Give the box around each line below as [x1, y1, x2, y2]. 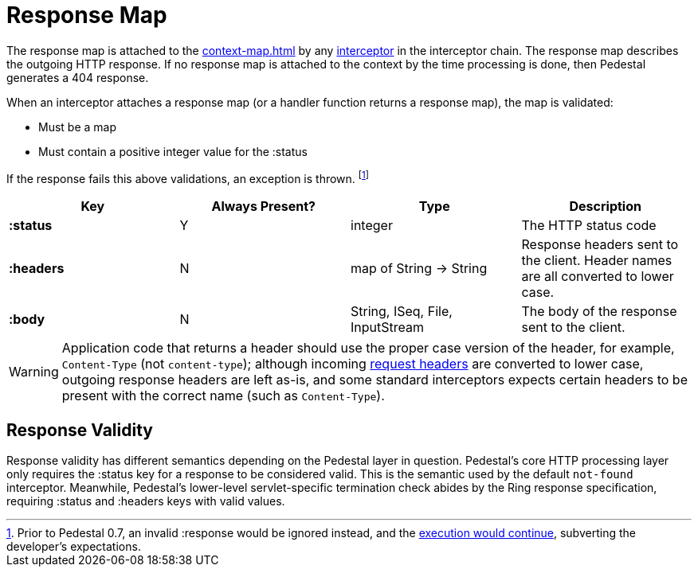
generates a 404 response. [6, 70, 149, 84]
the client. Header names [521, 252, 673, 269]
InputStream [351, 319, 424, 336]
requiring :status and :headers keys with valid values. [6, 494, 285, 509]
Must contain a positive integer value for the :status [38, 144, 308, 158]
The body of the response [521, 303, 677, 320]
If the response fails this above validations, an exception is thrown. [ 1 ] [6, 169, 370, 185]
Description [569, 198, 641, 215]
